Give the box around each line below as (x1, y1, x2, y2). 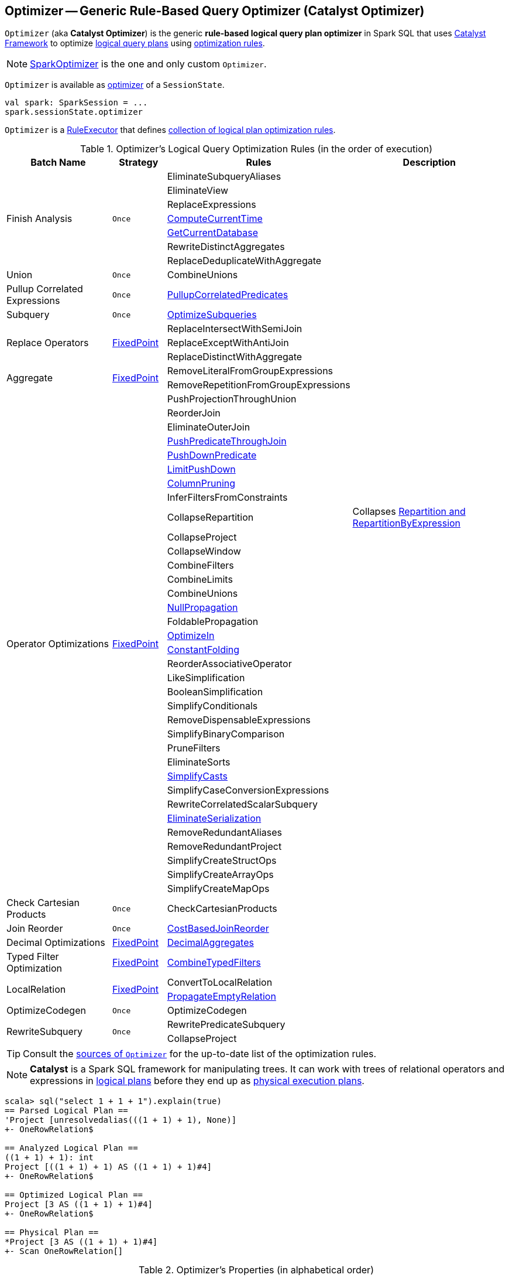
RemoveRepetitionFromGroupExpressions (167, 379, 350, 391)
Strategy (119, 156, 159, 169)
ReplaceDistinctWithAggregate (167, 351, 302, 363)
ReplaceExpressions (167, 199, 256, 211)
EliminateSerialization (167, 812, 262, 825)
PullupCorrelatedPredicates (167, 289, 288, 301)
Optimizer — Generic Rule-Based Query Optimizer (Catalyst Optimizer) (5, 4, 425, 18)
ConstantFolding (167, 644, 240, 656)
